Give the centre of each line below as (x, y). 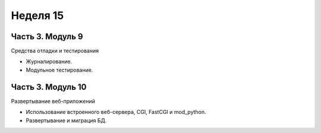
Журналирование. (49, 62)
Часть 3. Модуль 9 (47, 37)
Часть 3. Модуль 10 (49, 87)
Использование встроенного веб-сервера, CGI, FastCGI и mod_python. (116, 112)
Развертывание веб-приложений (53, 101)
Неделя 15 (37, 15)
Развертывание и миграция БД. (66, 120)
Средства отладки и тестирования (55, 51)
